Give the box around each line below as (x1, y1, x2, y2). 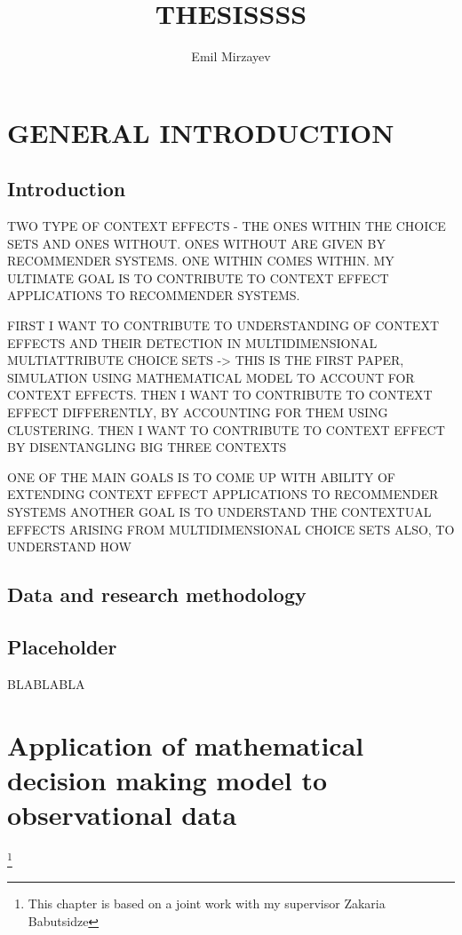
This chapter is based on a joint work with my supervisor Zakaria (28, 894, 386, 913)
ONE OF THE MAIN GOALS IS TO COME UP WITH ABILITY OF (7, 467, 396, 486)
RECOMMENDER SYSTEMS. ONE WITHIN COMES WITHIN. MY (7, 251, 394, 270)
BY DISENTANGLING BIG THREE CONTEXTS (7, 438, 287, 456)
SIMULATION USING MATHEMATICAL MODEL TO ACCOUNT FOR (7, 368, 415, 386)
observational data (7, 796, 237, 832)
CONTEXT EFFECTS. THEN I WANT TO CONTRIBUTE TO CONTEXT (7, 385, 433, 404)
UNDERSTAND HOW (7, 537, 132, 556)
